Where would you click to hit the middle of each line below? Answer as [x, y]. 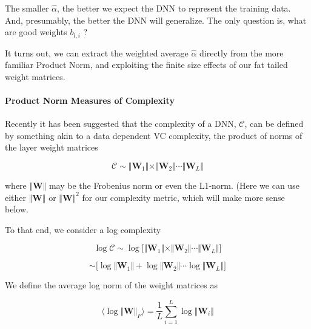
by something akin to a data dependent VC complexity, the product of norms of [154, 135]
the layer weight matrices [52, 147]
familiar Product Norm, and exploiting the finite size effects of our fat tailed [146, 65]
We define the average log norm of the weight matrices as [111, 285]
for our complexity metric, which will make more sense [183, 197]
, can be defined [274, 124]
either [16, 197]
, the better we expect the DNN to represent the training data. [174, 8]
